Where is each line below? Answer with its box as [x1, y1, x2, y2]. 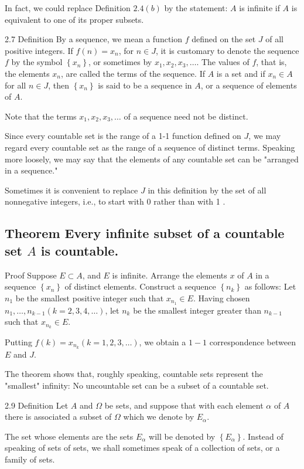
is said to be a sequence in [98, 79, 192, 91]
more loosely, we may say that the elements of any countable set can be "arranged [5, 152, 299, 165]
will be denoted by [149, 430, 216, 442]
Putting [5, 336, 32, 348]
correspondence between [209, 336, 296, 348]
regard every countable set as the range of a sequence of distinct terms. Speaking [5, 141, 295, 153]
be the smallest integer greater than [133, 304, 261, 316]
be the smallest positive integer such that [15, 291, 164, 304]
